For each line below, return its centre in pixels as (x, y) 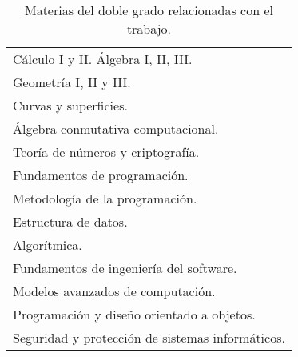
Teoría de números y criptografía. (106, 152)
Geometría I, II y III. (72, 82)
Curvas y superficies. (70, 105)
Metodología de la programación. (105, 198)
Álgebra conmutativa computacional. (116, 128)
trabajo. (149, 28)
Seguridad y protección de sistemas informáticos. (149, 337)
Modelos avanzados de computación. (114, 291)
